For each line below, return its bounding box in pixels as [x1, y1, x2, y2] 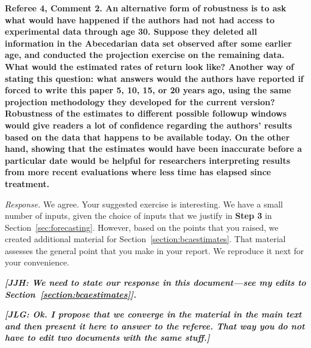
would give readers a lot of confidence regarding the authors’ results [5, 118, 292, 131]
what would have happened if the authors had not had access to [5, 13, 275, 26]
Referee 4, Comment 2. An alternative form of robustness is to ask [5, 2, 286, 14]
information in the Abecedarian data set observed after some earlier [5, 36, 292, 49]
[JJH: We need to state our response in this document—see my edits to [5, 276, 306, 289]
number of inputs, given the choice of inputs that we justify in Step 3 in [5, 209, 272, 222]
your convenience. [5, 256, 69, 268]
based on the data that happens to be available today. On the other [5, 130, 290, 143]
